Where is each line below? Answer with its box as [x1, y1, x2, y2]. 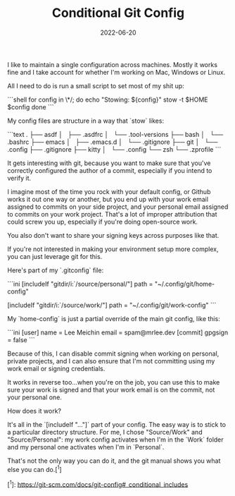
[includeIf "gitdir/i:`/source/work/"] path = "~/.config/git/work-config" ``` [7, 301, 217, 309]
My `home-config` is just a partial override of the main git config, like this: [7, 314, 220, 322]
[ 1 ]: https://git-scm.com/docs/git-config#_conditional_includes [7, 478, 189, 488]
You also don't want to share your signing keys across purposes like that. [7, 231, 220, 239]
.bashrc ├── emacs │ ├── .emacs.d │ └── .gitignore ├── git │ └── [7, 138, 218, 146]
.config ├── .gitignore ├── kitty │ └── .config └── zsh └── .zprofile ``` [7, 145, 222, 153]
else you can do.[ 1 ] [7, 464, 62, 473]
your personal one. [7, 393, 62, 401]
